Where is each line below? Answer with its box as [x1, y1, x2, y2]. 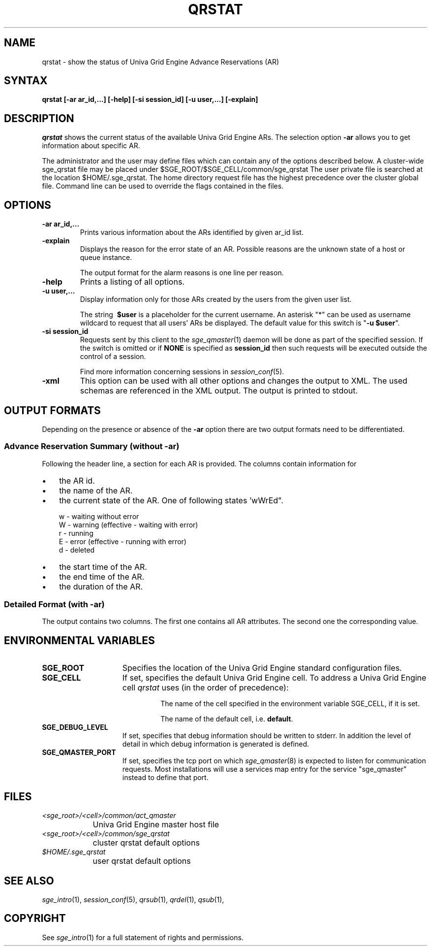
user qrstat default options [92, 856, 191, 866]
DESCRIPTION [4, 112, 74, 125]
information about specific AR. [42, 141, 140, 150]
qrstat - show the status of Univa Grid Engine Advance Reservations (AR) [42, 57, 279, 66]
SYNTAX [4, 74, 48, 87]
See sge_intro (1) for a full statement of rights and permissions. [42, 933, 244, 942]
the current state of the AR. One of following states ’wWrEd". [59, 495, 283, 505]
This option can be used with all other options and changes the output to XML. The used [80, 376, 407, 386]
